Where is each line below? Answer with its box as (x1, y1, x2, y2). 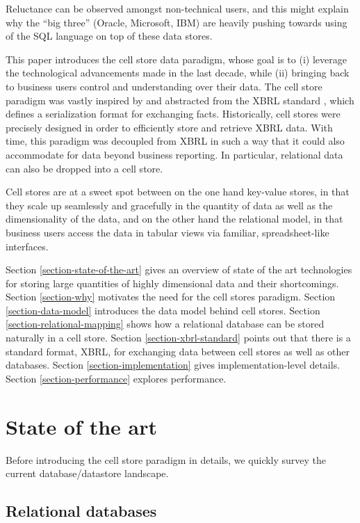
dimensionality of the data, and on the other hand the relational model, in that (6, 211, 343, 226)
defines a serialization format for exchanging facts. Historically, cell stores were (6, 106, 341, 121)
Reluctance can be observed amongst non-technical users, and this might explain (6, 1, 349, 15)
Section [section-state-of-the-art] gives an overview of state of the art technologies (6, 262, 352, 277)
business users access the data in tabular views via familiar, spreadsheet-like (6, 225, 329, 239)
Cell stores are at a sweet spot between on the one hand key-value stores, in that (6, 184, 350, 199)
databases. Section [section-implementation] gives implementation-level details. (6, 357, 341, 372)
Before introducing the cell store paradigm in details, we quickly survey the (6, 452, 327, 467)
